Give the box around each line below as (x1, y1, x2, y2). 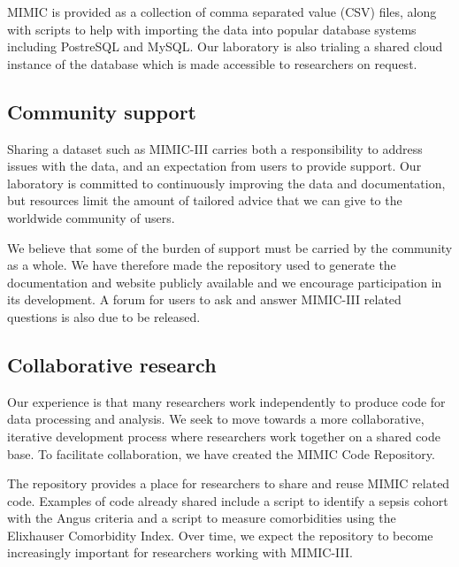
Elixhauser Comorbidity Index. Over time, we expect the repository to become (7, 525, 433, 544)
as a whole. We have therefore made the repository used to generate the (7, 256, 396, 274)
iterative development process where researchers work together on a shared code (7, 426, 440, 445)
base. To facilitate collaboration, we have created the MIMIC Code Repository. (7, 444, 435, 463)
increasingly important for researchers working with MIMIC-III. (7, 543, 353, 562)
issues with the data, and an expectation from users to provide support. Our (7, 157, 422, 175)
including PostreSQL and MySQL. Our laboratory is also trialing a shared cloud (7, 37, 443, 56)
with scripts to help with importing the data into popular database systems (7, 19, 417, 38)
